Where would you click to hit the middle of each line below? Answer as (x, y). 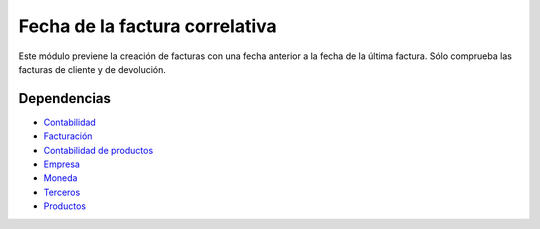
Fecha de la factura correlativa (147, 26)
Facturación (68, 136)
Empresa (61, 164)
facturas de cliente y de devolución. (92, 69)
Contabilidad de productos (98, 150)
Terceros (62, 192)
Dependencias (65, 98)
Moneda (60, 178)
